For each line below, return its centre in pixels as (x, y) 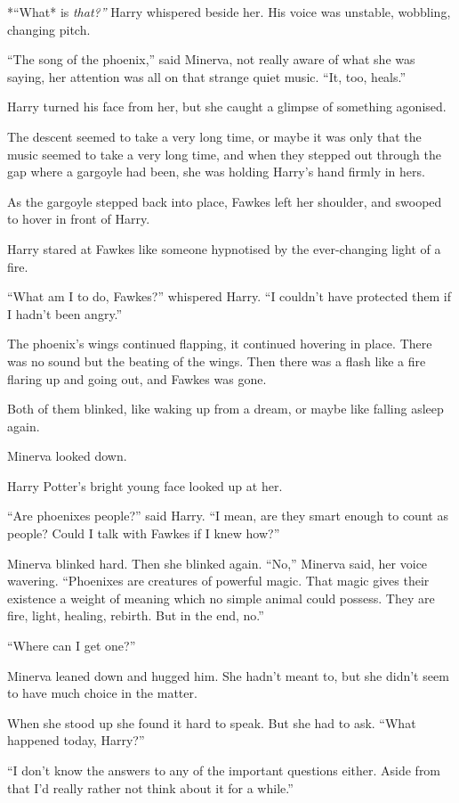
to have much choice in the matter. (102, 693)
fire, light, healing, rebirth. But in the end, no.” (136, 615)
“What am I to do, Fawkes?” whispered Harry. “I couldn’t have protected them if (229, 296)
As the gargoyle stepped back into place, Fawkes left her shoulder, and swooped (225, 201)
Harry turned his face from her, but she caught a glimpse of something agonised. (227, 107)
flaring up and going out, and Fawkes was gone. (137, 378)
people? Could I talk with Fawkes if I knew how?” (144, 533)
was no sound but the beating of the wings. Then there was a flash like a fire (217, 361)
